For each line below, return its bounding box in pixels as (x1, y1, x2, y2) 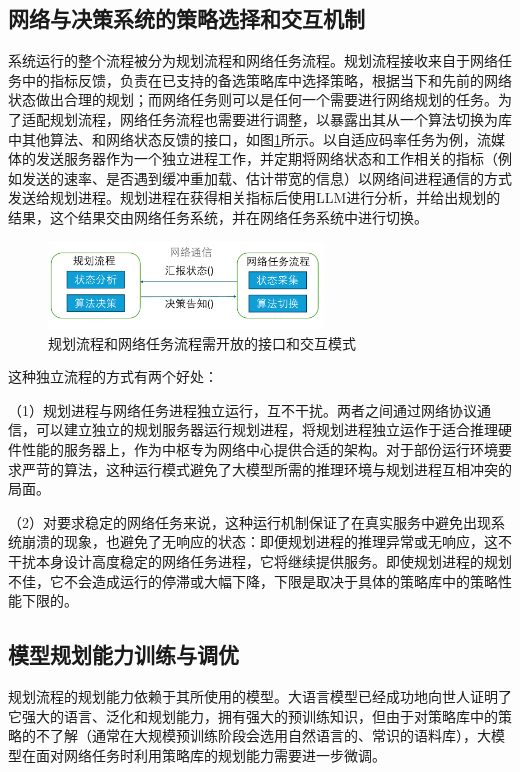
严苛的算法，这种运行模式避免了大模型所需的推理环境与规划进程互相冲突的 (21, 458, 512, 479)
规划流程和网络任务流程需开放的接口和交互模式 (48, 332, 356, 353)
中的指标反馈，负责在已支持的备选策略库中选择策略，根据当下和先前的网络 (21, 69, 512, 90)
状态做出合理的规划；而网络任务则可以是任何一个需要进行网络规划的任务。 (8, 89, 498, 110)
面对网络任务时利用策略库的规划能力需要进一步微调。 (35, 744, 386, 765)
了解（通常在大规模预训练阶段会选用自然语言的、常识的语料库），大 (49, 725, 491, 746)
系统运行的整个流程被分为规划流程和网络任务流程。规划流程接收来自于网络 (8, 50, 498, 71)
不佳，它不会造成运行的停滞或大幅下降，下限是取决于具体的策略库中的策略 (8, 570, 498, 591)
